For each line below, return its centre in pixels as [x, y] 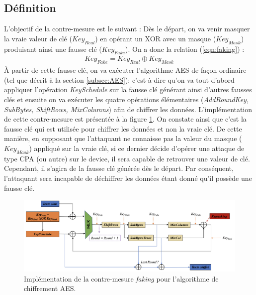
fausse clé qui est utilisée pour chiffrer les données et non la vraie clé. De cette [123, 128]
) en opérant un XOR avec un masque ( [156, 38]
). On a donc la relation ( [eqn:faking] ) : [185, 49]
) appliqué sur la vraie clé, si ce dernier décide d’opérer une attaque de [137, 148]
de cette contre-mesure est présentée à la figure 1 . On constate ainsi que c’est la [125, 119]
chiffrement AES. [50, 288]
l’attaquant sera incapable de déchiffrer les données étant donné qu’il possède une [128, 178]
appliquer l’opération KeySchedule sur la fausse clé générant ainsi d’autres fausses [128, 89]
